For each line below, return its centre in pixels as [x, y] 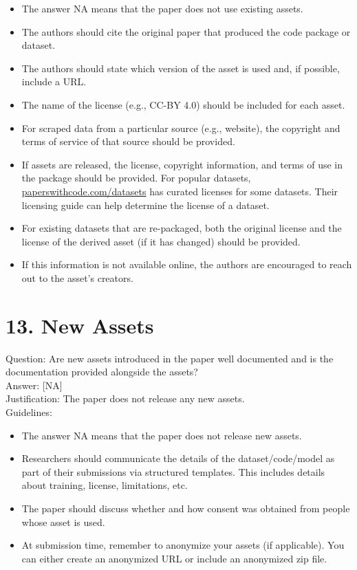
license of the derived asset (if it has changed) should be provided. [161, 241]
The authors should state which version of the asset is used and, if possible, [181, 68]
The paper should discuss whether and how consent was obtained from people [186, 508]
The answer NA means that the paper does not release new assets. [162, 435]
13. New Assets [80, 325]
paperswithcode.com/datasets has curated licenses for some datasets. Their [180, 191]
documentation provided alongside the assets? [102, 372]
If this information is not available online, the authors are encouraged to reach [187, 264]
